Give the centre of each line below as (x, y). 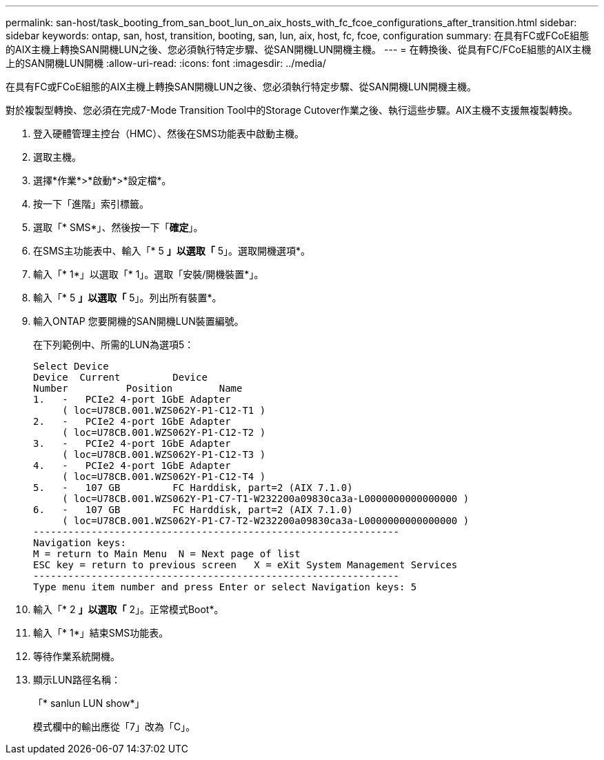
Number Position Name (138, 388)
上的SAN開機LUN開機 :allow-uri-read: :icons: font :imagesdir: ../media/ (166, 63)
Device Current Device (120, 377)
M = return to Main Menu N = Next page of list (167, 554)
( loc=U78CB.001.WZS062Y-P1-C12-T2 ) (164, 432)
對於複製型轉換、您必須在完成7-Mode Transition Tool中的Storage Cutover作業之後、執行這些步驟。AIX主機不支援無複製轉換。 (292, 110)
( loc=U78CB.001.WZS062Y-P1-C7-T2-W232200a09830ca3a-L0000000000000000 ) (266, 521)
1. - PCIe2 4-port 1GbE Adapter (132, 399)
